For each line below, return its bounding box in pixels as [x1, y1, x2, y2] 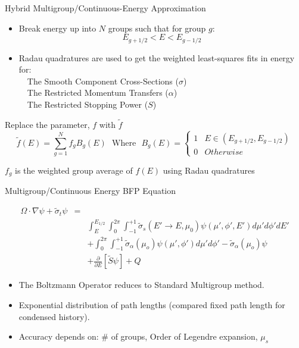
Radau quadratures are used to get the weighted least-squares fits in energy [18, 51, 295, 64]
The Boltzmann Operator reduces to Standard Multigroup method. [18, 278, 264, 291]
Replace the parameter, [5, 118, 90, 130]
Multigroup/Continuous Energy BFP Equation [5, 184, 176, 197]
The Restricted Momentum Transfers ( [27, 86, 169, 99]
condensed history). [18, 310, 90, 322]
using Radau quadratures [163, 164, 255, 177]
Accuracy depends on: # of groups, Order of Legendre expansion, [18, 330, 258, 343]
